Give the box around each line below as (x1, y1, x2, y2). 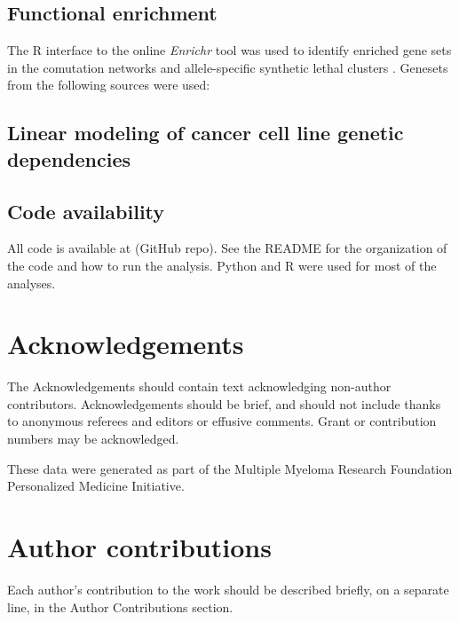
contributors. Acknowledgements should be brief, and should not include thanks (7, 394, 441, 413)
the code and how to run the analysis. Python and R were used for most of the (7, 256, 437, 274)
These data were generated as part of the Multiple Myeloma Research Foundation (7, 459, 453, 477)
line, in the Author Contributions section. (7, 597, 233, 616)
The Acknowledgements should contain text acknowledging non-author (7, 377, 392, 396)
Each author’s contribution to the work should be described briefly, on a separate (7, 579, 449, 598)
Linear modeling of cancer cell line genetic (7, 119, 404, 146)
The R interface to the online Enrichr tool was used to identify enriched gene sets (7, 41, 452, 59)
